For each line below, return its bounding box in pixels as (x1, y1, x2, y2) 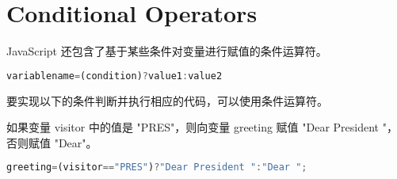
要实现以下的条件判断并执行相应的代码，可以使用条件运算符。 (6, 92, 328, 109)
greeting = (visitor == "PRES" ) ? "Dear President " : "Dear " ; (6, 162, 307, 173)
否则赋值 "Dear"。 (6, 134, 97, 150)
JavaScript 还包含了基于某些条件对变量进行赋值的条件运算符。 (6, 43, 327, 59)
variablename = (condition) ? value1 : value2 (6, 70, 223, 82)
